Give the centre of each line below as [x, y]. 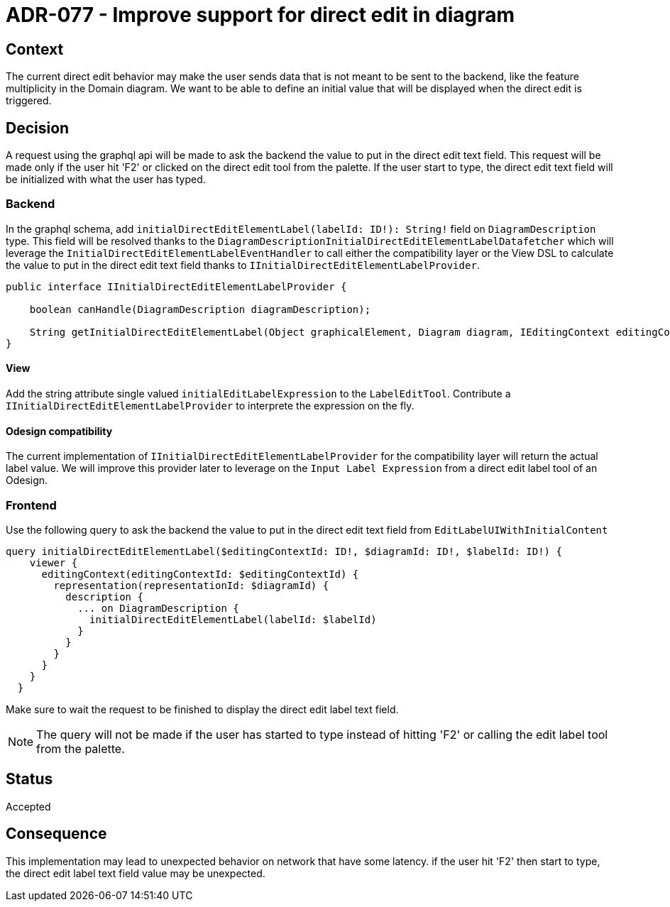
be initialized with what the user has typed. [106, 180]
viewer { [54, 562]
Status [29, 779]
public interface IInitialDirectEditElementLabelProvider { [176, 286]
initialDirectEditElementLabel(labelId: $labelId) [233, 619]
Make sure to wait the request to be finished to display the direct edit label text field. [202, 709]
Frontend [31, 505]
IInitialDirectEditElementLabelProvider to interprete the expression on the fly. [210, 405]
